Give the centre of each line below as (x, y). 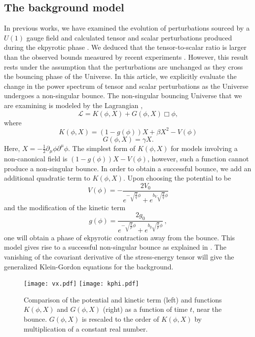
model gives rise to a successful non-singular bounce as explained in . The (115, 247)
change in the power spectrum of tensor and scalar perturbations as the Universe (126, 86)
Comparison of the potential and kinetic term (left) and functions (123, 299)
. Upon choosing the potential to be (177, 178)
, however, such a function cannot (198, 159)
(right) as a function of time (145, 309)
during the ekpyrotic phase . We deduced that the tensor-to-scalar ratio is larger (125, 47)
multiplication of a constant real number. (86, 328)
